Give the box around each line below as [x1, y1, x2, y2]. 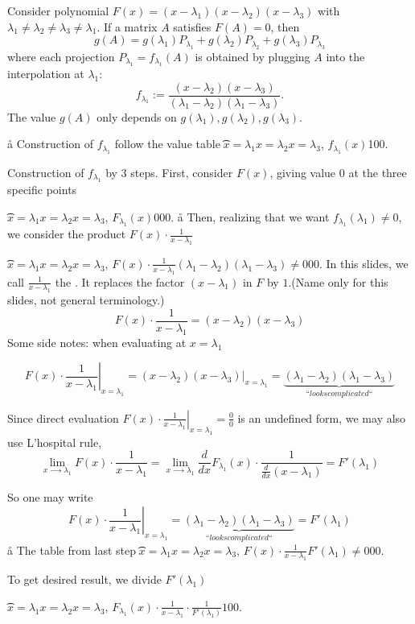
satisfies [173, 18, 212, 35]
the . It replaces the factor [55, 273, 185, 290]
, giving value [269, 163, 336, 180]
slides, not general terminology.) [7, 291, 165, 308]
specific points [7, 181, 77, 198]
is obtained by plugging [195, 48, 310, 64]
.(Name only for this [288, 273, 388, 290]
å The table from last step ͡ [7, 541, 139, 558]
